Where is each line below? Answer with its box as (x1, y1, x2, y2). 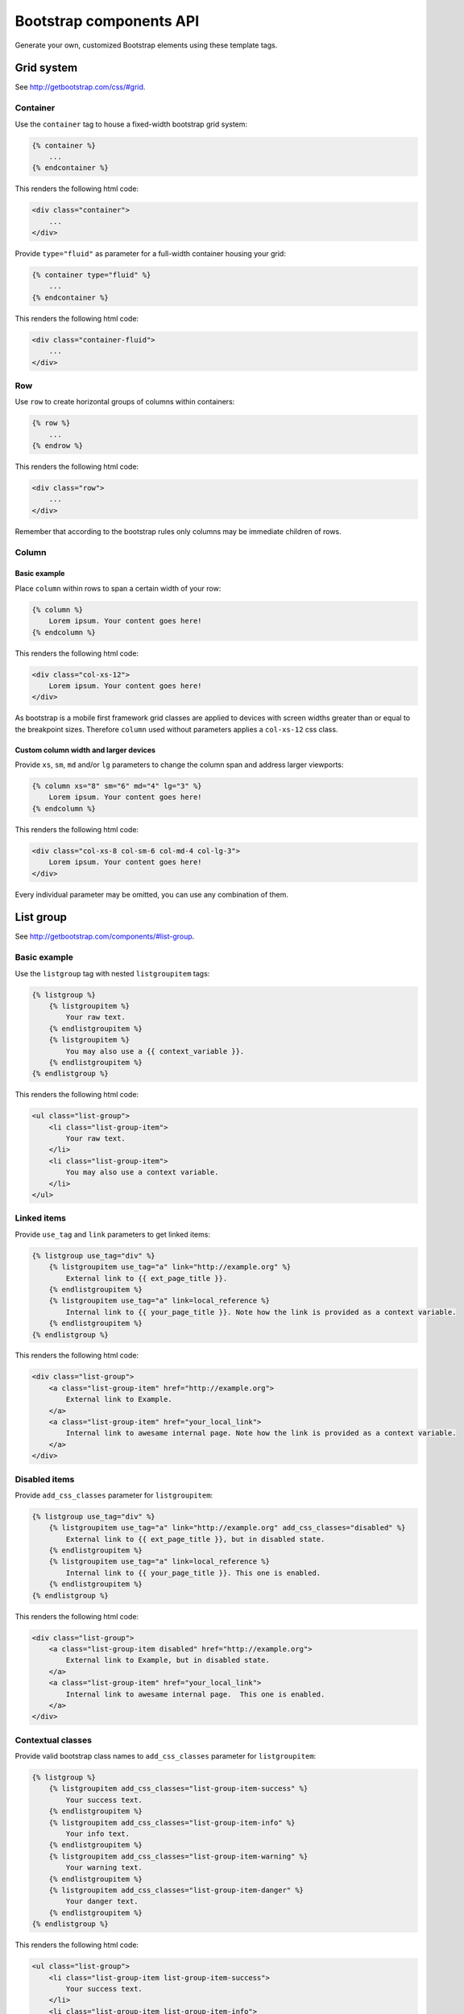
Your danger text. (65, 1897, 139, 1906)
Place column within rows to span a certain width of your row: (14, 583, 222, 593)
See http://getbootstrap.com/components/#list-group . (14, 931, 195, 942)
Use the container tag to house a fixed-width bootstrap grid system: (14, 119, 248, 129)
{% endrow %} (31, 441, 84, 450)
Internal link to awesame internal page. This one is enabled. (65, 1689, 325, 1699)
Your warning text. (65, 1863, 143, 1872)
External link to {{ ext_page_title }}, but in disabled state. (65, 1535, 325, 1544)
